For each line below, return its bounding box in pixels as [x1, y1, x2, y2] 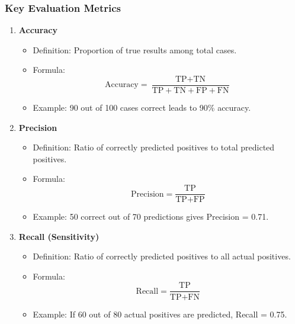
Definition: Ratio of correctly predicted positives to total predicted [33, 141, 275, 153]
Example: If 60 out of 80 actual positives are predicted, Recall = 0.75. [33, 307, 287, 320]
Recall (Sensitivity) [18, 230, 100, 242]
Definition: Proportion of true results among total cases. [33, 43, 237, 56]
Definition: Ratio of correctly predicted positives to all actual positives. [33, 250, 291, 262]
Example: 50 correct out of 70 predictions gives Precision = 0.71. [33, 210, 269, 223]
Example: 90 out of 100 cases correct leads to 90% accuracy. [33, 101, 251, 114]
